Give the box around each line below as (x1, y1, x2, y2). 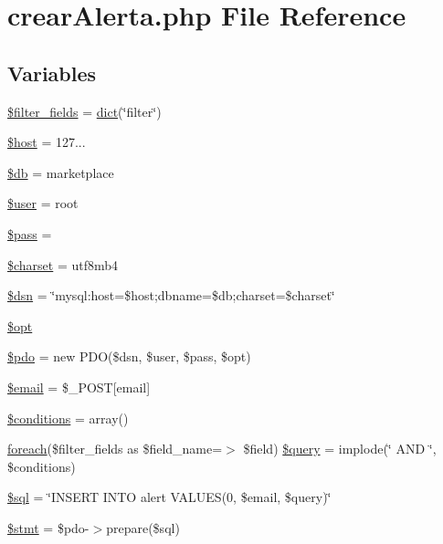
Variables (7, 58, 97, 87)
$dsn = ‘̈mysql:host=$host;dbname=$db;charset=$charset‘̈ (7, 286, 335, 305)
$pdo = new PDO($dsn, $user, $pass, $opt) (7, 347, 251, 366)
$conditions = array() (7, 408, 129, 427)
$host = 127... (7, 132, 86, 152)
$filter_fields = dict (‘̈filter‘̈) (7, 101, 162, 120)
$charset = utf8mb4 (7, 255, 119, 274)
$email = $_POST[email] (7, 377, 151, 396)
